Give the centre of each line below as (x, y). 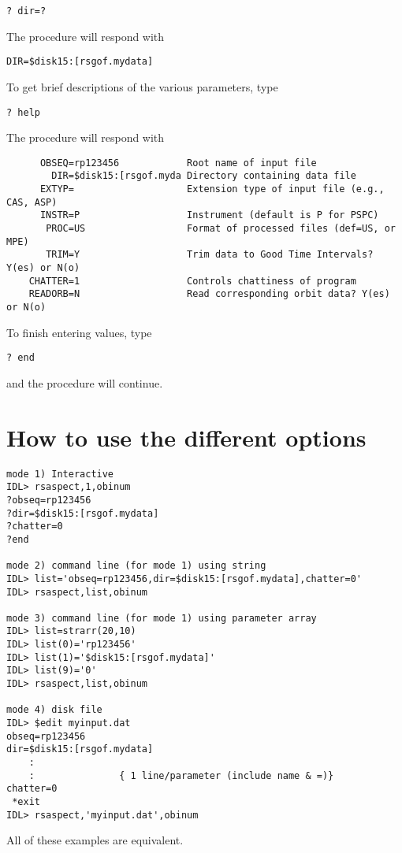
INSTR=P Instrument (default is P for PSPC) (209, 215)
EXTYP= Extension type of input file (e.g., (212, 189)
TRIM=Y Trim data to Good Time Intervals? (210, 255)
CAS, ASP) (32, 202)
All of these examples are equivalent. (95, 840)
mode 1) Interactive (60, 474)
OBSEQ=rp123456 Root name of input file (178, 163)
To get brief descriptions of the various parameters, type (142, 86)
